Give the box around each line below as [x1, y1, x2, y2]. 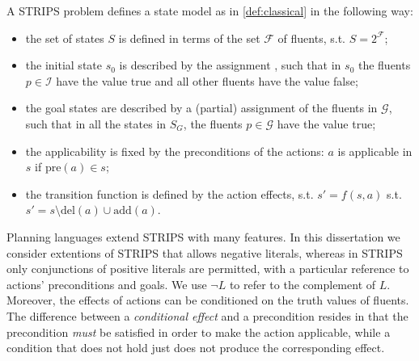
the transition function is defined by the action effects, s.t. [25, 185, 314, 202]
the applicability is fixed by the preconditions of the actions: [25, 142, 324, 159]
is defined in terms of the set [118, 29, 260, 46]
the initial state [25, 57, 102, 73]
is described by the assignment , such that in [119, 57, 341, 73]
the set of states [25, 29, 104, 46]
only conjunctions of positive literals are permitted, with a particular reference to [6, 260, 409, 277]
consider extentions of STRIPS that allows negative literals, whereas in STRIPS [6, 244, 403, 261]
